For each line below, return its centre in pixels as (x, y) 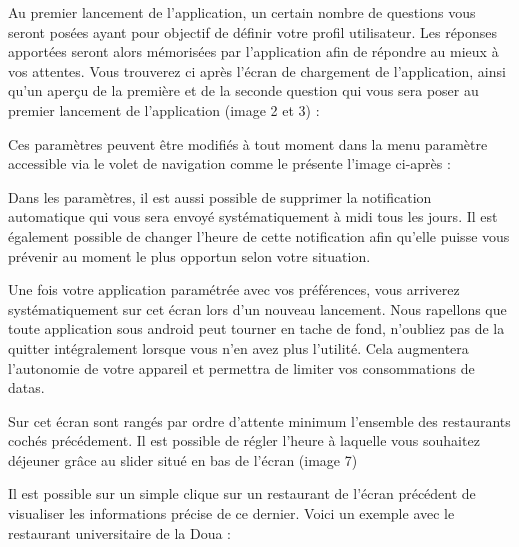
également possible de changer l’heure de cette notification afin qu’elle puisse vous (259, 235)
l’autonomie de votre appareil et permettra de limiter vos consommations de (241, 367)
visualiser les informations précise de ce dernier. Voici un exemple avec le (231, 513)
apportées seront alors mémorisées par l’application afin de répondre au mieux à (253, 51)
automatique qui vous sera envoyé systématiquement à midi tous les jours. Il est (253, 216)
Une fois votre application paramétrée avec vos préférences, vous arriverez (234, 289)
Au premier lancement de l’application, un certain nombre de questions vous (242, 12)
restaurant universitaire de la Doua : (119, 532)
